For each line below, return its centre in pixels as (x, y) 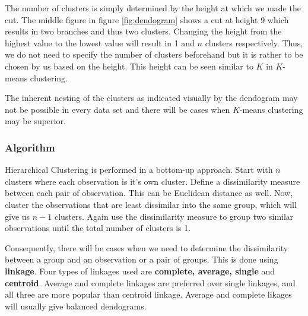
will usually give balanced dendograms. (76, 306)
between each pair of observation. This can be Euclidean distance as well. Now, (149, 193)
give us (18, 216)
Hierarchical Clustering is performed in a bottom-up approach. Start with (139, 170)
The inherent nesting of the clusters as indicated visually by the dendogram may (151, 98)
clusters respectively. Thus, (254, 42)
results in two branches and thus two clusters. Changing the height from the (143, 31)
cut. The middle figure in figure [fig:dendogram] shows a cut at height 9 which (147, 19)
